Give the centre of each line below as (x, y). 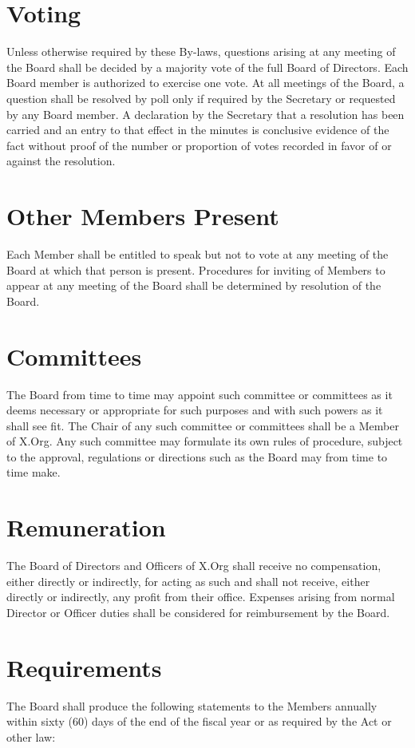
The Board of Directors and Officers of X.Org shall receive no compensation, (194, 566)
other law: (31, 736)
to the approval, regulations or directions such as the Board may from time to (197, 456)
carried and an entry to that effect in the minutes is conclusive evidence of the (198, 130)
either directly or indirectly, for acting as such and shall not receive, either (188, 581)
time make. (34, 472)
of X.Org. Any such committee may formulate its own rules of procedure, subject (205, 441)
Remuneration (86, 527)
